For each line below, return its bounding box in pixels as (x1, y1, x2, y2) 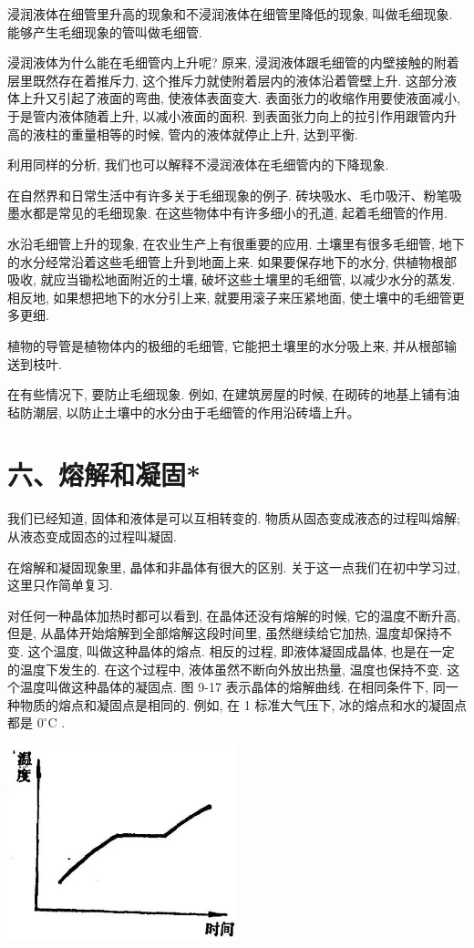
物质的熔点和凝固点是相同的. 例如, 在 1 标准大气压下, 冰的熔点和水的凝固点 (19, 695, 467, 714)
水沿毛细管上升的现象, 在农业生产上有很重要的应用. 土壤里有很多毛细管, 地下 (7, 233, 465, 252)
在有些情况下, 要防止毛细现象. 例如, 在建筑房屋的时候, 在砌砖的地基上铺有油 (7, 385, 460, 404)
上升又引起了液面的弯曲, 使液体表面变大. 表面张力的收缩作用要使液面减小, (19, 88, 460, 108)
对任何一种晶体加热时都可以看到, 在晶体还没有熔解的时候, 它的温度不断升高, (7, 605, 460, 624)
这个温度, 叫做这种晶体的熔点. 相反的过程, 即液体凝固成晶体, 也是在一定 (27, 641, 455, 660)
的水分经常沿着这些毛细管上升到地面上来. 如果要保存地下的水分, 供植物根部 (7, 252, 458, 271)
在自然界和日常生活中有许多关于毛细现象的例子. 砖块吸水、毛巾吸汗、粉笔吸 (7, 185, 462, 204)
